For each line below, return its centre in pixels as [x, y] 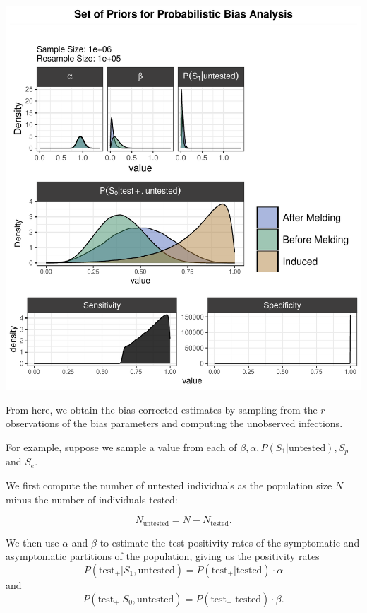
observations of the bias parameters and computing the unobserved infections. [174, 423]
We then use [32, 542]
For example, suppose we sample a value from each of [121, 447]
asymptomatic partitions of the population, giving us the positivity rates [163, 556]
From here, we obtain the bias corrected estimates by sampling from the [162, 409]
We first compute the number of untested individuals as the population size [169, 485]
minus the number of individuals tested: [92, 499]
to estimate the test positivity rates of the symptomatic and [230, 542]
